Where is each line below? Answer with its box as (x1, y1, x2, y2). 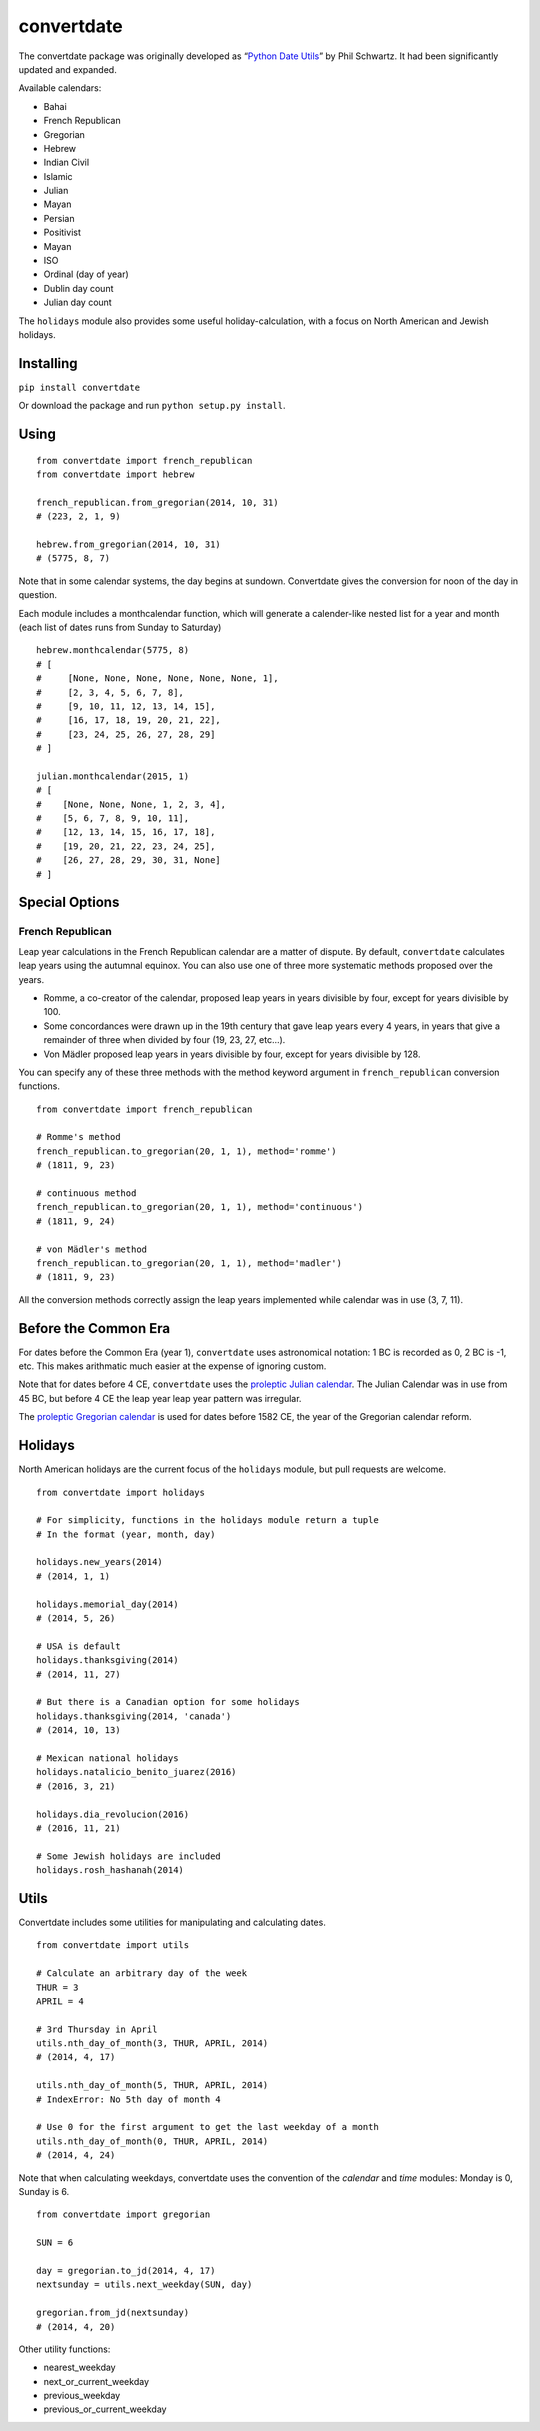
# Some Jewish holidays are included (36, 1850, 222, 1862)
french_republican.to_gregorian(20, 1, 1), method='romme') (36, 1145, 337, 1157)
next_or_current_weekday (43, 2375, 150, 2387)
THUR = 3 (36, 1981, 79, 1993)
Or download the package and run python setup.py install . (18, 400, 286, 412)
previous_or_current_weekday (43, 2403, 167, 2415)
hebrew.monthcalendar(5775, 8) (36, 645, 190, 656)
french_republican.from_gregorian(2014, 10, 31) (36, 496, 279, 508)
